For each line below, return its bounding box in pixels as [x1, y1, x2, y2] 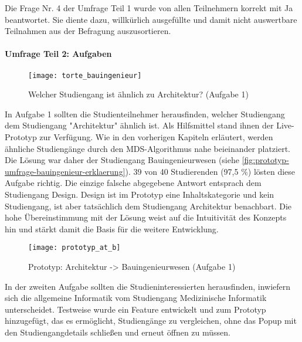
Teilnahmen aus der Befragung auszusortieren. [5, 25, 171, 37]
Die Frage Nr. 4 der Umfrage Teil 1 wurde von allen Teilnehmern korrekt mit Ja [5, 2, 293, 13]
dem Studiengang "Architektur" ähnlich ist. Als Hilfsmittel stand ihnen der [5, 119, 274, 131]
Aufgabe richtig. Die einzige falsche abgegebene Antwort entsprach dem [5, 177, 262, 189]
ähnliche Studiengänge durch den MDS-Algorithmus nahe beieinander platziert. [5, 142, 291, 154]
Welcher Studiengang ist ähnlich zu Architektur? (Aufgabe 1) [28, 88, 249, 100]
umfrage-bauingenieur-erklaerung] [5, 165, 125, 177]
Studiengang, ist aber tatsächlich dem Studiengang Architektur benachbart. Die [5, 199, 292, 212]
